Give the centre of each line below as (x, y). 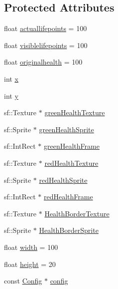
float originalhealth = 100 (43, 62)
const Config (23, 281)
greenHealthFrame (72, 146)
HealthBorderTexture (77, 213)
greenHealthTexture (75, 112)
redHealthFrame (68, 197)
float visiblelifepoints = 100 (46, 45)
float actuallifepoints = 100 (46, 28)
